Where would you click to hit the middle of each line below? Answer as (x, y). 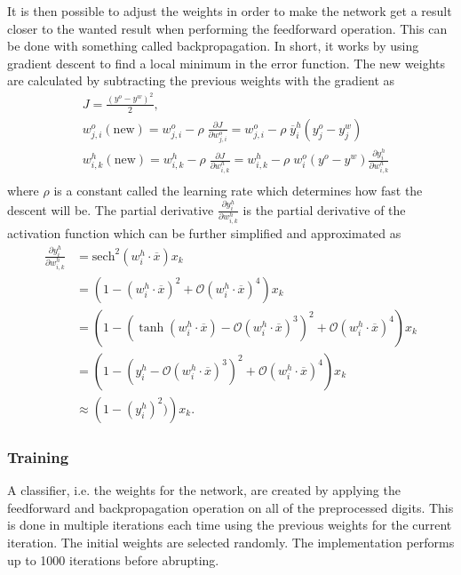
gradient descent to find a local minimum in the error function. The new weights (227, 63)
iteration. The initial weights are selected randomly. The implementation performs (231, 542)
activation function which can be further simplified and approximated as (204, 233)
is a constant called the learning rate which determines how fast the (238, 191)
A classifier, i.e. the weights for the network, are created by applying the (204, 490)
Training (38, 456)
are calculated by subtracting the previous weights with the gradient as (201, 80)
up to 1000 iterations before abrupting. (113, 559)
